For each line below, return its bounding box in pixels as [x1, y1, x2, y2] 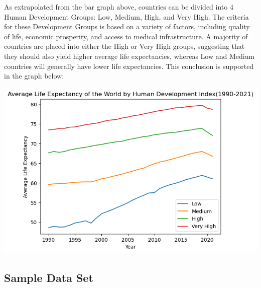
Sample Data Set [4, 269, 93, 285]
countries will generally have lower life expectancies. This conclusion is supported [4, 60, 254, 71]
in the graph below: [4, 70, 64, 81]
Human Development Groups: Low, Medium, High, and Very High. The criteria [4, 11, 249, 22]
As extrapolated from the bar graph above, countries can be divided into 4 [4, 2, 233, 12]
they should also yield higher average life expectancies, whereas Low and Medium [4, 50, 255, 61]
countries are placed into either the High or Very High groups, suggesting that [4, 41, 245, 51]
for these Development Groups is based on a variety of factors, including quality [4, 21, 250, 32]
